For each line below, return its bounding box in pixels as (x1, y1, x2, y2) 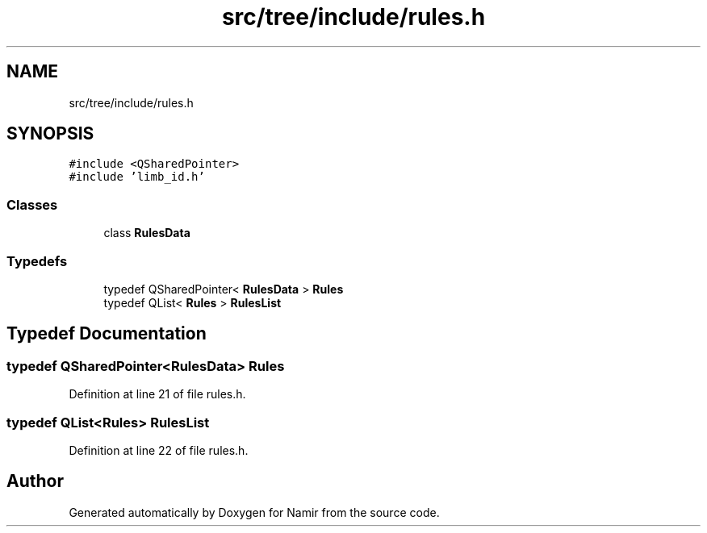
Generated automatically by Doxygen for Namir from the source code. (69, 505, 440, 519)
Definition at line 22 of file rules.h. (69, 443, 249, 457)
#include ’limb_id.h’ (69, 170, 205, 184)
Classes (6, 196, 58, 213)
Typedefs (6, 252, 68, 269)
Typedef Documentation (6, 323, 207, 344)
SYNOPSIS (6, 123, 94, 144)
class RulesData (103, 226, 190, 240)
